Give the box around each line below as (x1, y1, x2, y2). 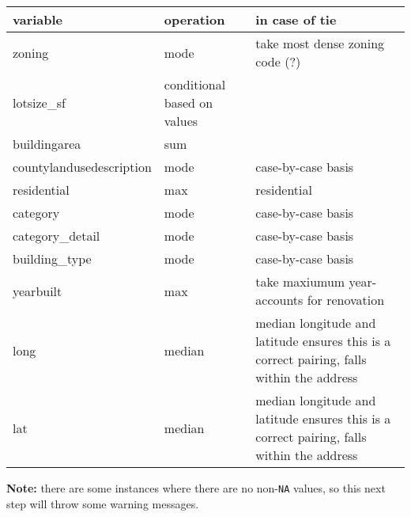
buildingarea (13, 135, 81, 153)
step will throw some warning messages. (6, 495, 199, 511)
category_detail (13, 226, 100, 245)
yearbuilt (13, 281, 62, 300)
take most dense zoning (255, 34, 385, 52)
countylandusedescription (13, 158, 152, 176)
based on (164, 93, 213, 112)
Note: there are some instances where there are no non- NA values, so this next (6, 480, 386, 496)
